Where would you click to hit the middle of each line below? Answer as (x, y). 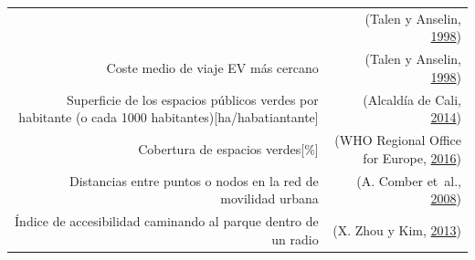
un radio (295, 239)
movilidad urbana (269, 198)
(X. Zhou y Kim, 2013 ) (397, 229)
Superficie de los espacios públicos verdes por (192, 99)
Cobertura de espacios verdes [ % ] (228, 148)
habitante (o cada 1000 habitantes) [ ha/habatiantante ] (169, 117)
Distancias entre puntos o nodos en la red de (194, 180)
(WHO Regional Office (398, 140)
